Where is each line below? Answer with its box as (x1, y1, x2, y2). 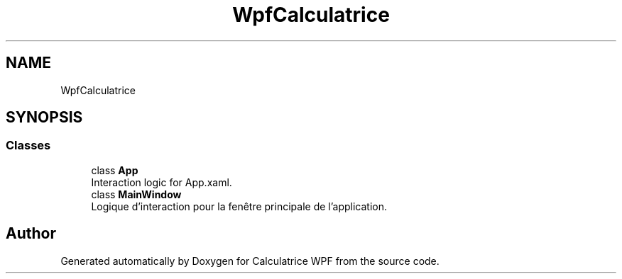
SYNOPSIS (6, 108, 83, 127)
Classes (6, 138, 51, 153)
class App (91, 164, 138, 176)
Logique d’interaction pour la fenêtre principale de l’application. (91, 200, 388, 212)
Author (6, 224, 56, 243)
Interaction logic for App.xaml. (91, 176, 232, 188)
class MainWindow (91, 188, 182, 200)
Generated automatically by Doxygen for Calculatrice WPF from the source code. (60, 254, 440, 267)
